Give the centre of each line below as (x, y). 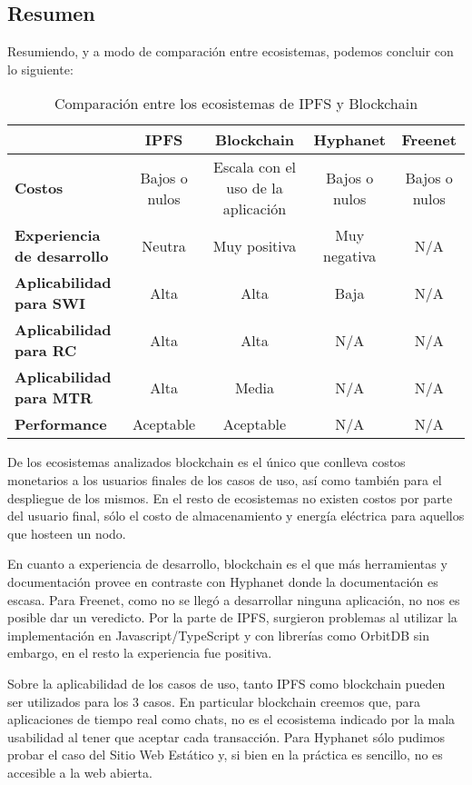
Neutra (164, 245)
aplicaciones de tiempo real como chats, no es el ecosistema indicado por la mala (231, 719)
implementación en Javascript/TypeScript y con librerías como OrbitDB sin (218, 635)
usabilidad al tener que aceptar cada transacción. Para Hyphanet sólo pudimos (226, 736)
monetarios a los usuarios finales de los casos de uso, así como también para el (225, 479)
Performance (61, 424)
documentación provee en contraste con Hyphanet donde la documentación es (223, 581)
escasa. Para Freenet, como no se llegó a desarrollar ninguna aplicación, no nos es (234, 599)
